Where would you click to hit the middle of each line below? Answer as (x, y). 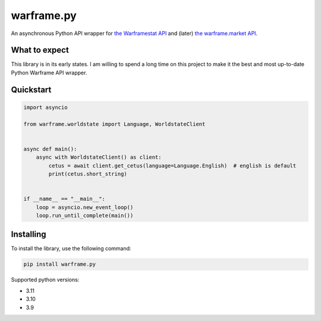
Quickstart (31, 89)
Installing (29, 235)
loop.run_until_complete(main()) (85, 215)
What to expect (40, 50)
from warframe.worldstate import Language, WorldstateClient (114, 124)
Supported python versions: (45, 280)
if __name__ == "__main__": (64, 199)
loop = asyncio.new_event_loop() (85, 207)
